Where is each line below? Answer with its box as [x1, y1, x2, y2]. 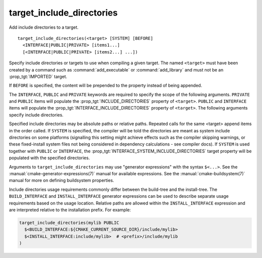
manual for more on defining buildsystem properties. [9, 178, 114, 184]
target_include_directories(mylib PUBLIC [19, 220, 119, 225]
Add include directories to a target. [9, 24, 79, 30]
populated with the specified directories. [9, 155, 90, 161]
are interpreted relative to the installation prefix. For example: [9, 207, 131, 213]
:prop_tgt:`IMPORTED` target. [9, 74, 67, 79]
